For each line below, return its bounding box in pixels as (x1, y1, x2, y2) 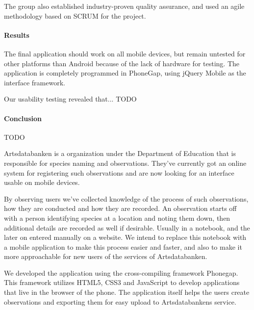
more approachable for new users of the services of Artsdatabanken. (4, 251, 207, 261)
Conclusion (4, 113, 42, 123)
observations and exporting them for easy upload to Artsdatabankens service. (4, 296, 236, 307)
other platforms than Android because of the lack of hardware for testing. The (4, 58, 239, 68)
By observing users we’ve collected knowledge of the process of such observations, (4, 193, 249, 204)
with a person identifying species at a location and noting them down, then (4, 212, 230, 223)
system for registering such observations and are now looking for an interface (4, 167, 234, 178)
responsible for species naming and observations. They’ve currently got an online (4, 157, 247, 168)
